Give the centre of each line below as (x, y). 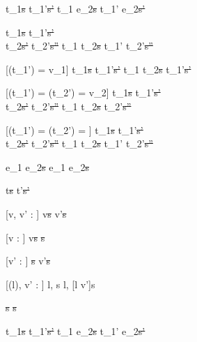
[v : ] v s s (25, 237)
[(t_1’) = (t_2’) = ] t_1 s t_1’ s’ (74, 129)
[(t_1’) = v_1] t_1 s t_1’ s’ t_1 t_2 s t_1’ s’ (98, 69)
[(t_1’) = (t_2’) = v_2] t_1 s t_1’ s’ (83, 92)
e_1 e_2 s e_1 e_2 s (47, 166)
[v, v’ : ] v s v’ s (36, 213)
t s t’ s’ (18, 190)
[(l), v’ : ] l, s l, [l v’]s (50, 284)
